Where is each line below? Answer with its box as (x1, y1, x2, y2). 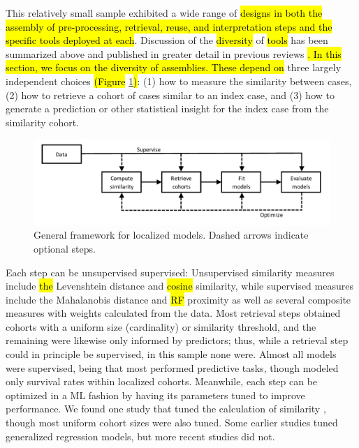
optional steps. (34, 241, 96, 255)
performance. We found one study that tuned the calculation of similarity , (6, 401, 326, 416)
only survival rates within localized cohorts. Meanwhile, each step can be (6, 374, 318, 389)
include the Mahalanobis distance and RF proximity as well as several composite (6, 292, 351, 306)
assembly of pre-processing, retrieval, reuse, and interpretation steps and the (6, 19, 332, 33)
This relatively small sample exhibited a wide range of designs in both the (6, 6, 323, 20)
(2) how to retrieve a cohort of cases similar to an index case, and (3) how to (6, 87, 335, 102)
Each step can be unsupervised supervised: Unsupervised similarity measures (6, 264, 335, 279)
